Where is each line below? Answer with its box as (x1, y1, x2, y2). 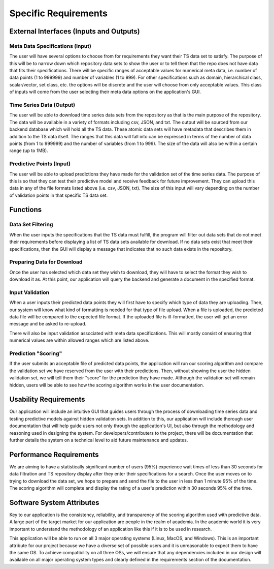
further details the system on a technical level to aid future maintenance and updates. (9, 437, 188, 443)
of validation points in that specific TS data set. (9, 192, 108, 198)
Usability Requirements (9, 395, 86, 404)
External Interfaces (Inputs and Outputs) (9, 27, 140, 36)
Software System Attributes (9, 498, 99, 507)
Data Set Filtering (9, 221, 53, 228)
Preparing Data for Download (9, 258, 83, 265)
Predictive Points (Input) (9, 160, 71, 167)
